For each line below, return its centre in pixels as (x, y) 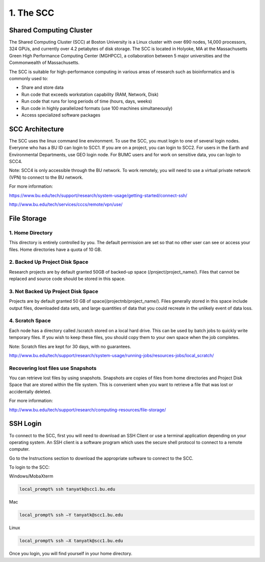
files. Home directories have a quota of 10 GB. (55, 249)
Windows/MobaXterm (31, 476)
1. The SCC (32, 13)
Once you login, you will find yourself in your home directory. (71, 554)
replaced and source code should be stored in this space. (67, 279)
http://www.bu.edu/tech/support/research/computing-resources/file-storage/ (88, 410)
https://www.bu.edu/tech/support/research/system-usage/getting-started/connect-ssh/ (98, 195)
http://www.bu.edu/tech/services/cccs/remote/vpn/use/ (66, 204)
